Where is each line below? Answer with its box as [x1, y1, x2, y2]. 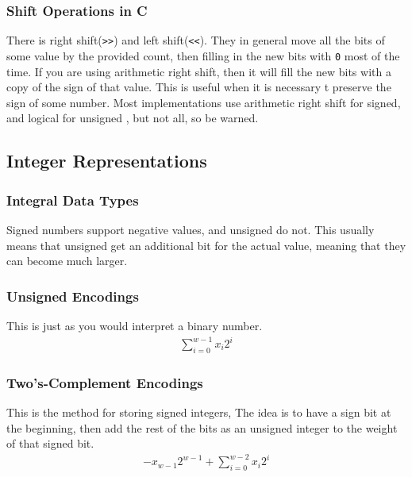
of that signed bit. [6, 435, 94, 452]
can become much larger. [6, 252, 128, 269]
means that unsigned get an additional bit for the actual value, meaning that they [6, 237, 406, 253]
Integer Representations [6, 148, 207, 173]
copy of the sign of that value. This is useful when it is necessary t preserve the [6, 79, 391, 95]
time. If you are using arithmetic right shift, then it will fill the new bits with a [6, 63, 391, 79]
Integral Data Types [6, 190, 139, 210]
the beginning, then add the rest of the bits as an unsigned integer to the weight [6, 419, 398, 436]
